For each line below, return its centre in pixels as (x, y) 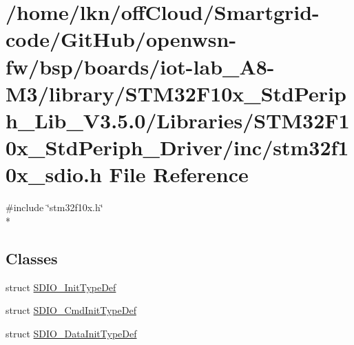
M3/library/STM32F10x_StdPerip (176, 93)
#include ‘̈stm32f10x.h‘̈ (54, 207)
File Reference (179, 174)
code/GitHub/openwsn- (121, 39)
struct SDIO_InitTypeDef (61, 287)
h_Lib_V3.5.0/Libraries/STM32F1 (178, 120)
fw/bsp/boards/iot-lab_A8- (140, 66)
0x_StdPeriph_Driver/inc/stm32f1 (177, 147)
